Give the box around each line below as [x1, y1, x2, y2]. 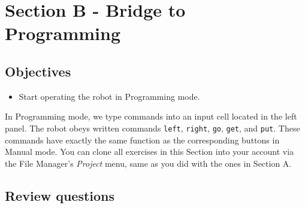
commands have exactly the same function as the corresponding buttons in [5, 133, 280, 146]
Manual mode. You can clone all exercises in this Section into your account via [5, 145, 294, 158]
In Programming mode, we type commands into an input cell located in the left [5, 110, 297, 123]
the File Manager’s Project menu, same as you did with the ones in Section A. [5, 157, 292, 169]
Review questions [5, 186, 115, 204]
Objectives [5, 62, 71, 80]
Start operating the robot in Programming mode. [19, 90, 200, 102]
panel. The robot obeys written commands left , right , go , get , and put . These [5, 121, 300, 134]
